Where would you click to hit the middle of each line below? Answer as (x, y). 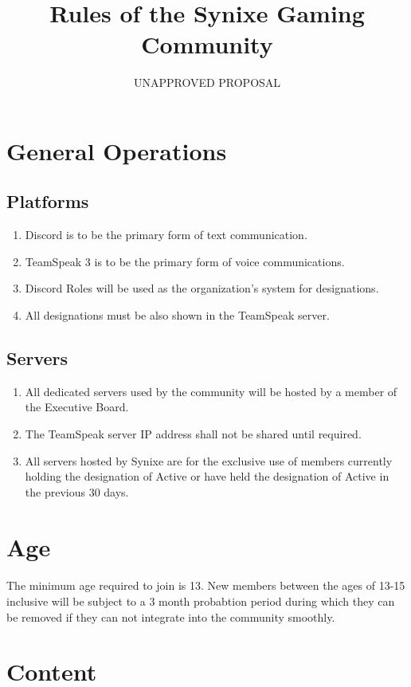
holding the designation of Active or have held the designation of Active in (207, 476)
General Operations (117, 150)
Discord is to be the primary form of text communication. (166, 235)
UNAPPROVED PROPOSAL (207, 82)
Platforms (48, 201)
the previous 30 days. (77, 491)
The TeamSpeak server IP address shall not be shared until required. (193, 434)
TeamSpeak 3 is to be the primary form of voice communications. (185, 261)
